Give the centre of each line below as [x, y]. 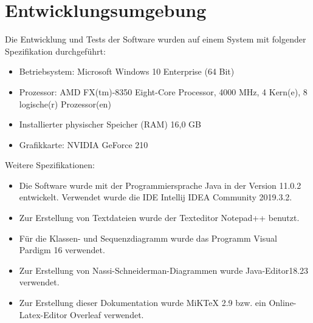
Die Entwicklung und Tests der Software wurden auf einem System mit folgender [156, 39]
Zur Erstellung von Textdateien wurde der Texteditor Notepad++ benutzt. [159, 218]
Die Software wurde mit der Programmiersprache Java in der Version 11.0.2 [160, 185]
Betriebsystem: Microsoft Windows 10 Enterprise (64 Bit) [127, 71]
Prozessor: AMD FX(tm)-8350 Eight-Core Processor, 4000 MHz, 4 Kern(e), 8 [163, 91]
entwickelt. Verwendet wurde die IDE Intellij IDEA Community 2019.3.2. [156, 197]
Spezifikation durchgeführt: [55, 51]
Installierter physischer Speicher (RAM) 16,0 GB [110, 124]
